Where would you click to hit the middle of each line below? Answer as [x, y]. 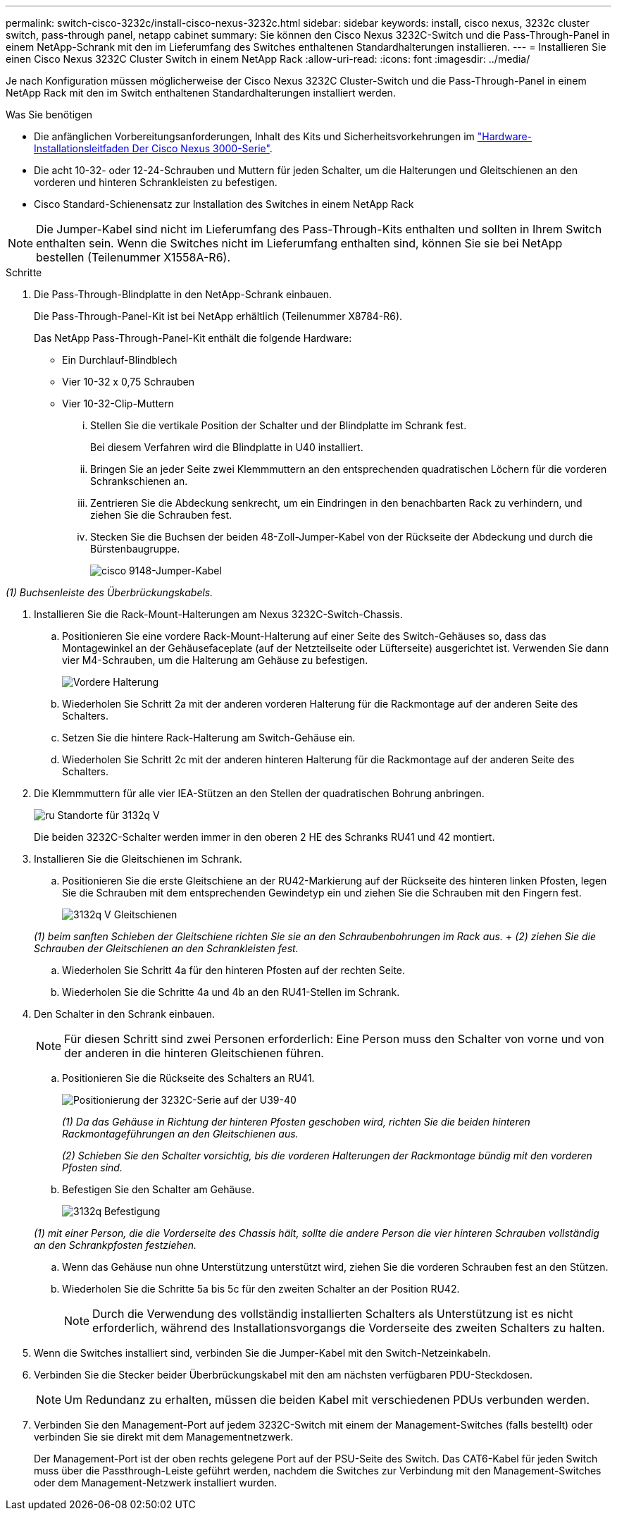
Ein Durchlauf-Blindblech [120, 360]
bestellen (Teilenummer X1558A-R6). [133, 257]
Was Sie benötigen [49, 115]
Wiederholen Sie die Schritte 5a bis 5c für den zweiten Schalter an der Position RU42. [261, 1289]
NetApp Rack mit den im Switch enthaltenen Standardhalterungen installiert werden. [201, 93]
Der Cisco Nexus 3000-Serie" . [202, 148]
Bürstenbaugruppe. [135, 549]
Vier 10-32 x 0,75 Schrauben [128, 382]
